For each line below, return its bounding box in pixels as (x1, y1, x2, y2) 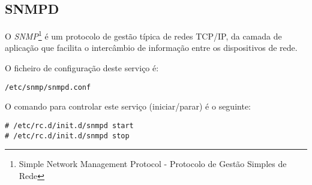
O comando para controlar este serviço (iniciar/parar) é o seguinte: (5, 100, 251, 113)
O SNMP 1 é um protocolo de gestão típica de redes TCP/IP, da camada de (5, 28, 282, 42)
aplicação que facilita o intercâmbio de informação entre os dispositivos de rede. (5, 41, 298, 54)
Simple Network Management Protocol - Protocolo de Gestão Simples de (19, 157, 287, 170)
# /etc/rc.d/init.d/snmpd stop (5, 131, 130, 140)
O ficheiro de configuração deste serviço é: (5, 62, 159, 74)
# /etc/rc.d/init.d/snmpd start (5, 121, 134, 130)
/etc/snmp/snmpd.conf (5, 83, 91, 92)
